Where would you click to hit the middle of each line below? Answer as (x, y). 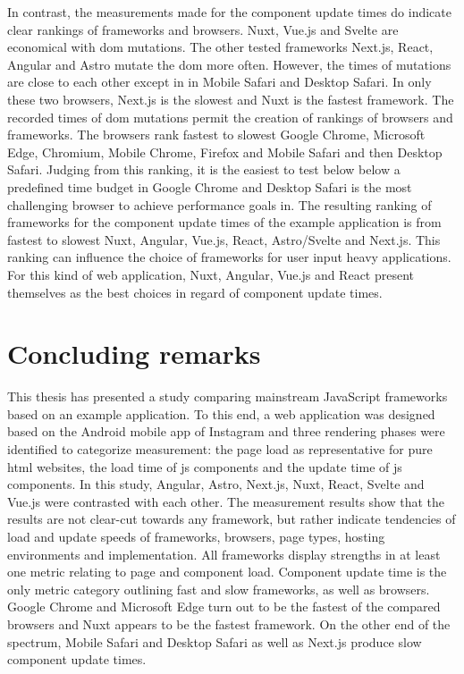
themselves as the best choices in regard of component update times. (195, 292)
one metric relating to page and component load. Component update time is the (227, 572)
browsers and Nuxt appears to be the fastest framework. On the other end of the (229, 623)
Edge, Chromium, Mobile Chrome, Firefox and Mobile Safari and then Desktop (225, 152)
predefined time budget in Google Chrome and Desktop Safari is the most (210, 186)
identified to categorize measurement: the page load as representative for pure (220, 449)
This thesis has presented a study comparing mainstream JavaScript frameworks (228, 396)
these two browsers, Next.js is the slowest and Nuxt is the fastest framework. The (231, 99)
